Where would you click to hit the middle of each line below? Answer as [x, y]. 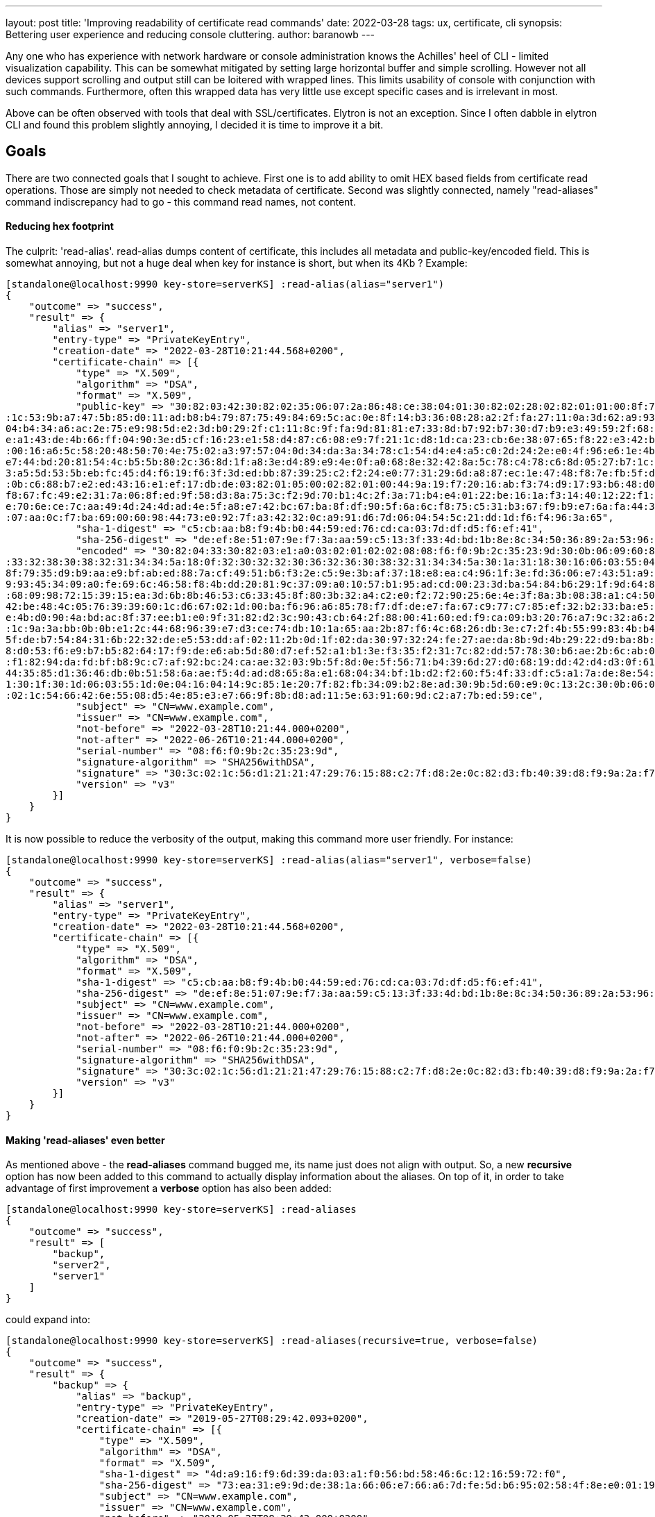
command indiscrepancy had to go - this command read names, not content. [181, 201]
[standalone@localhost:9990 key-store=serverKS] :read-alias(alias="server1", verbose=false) [269, 860]
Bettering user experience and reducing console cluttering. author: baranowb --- [190, 34]
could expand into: [48, 1320]
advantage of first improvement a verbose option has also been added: [169, 1188]
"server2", [82, 1265]
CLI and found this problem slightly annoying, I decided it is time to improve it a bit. [195, 125]
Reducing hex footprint [60, 226]
